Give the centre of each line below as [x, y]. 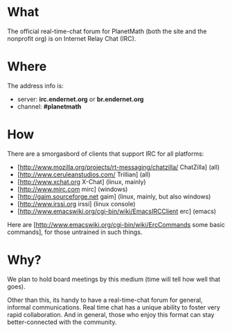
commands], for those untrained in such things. [75, 232]
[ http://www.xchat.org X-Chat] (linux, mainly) [82, 181]
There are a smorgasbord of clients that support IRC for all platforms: [106, 154]
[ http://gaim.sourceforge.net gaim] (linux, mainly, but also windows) [114, 196]
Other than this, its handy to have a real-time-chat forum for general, [105, 300]
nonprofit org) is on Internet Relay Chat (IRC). [72, 38]
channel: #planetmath [49, 106]
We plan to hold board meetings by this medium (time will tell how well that [114, 279]
